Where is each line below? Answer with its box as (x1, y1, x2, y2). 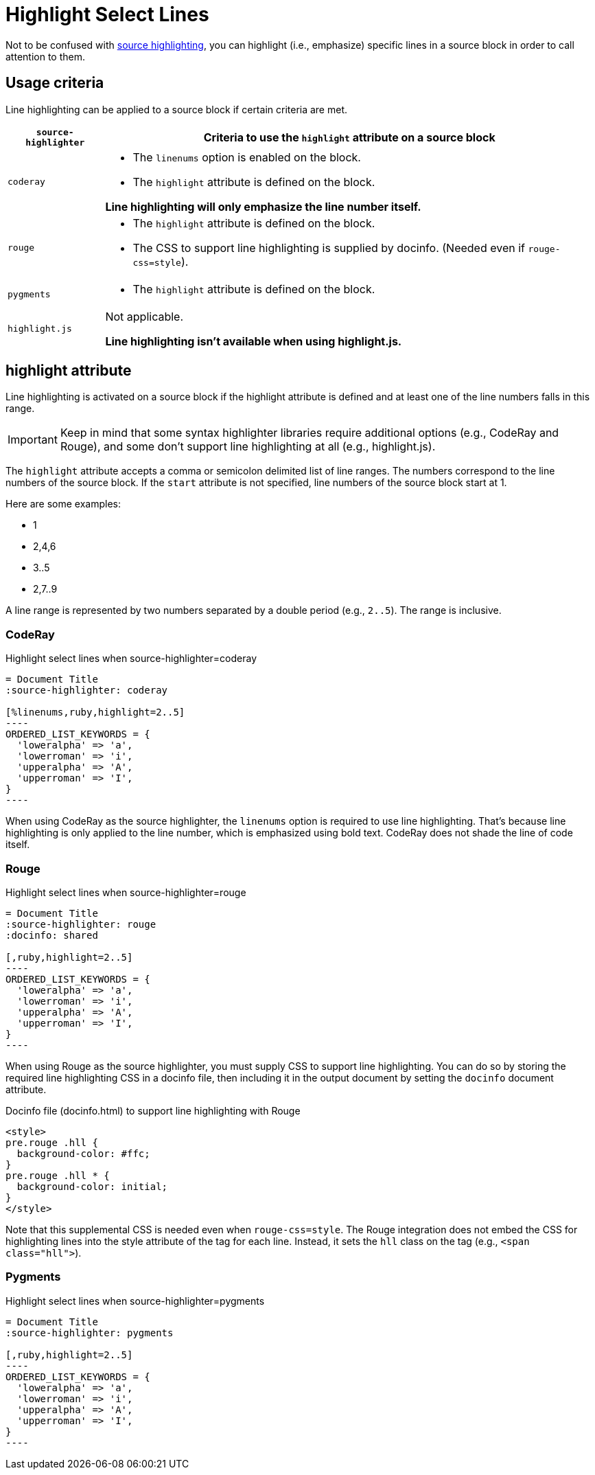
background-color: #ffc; (16, 1147, 150, 1159)
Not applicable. (105, 309, 184, 323)
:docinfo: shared (5, 929, 98, 941)
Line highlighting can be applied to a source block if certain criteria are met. (5, 103, 348, 115)
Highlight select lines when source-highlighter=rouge (5, 886, 246, 898)
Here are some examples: (5, 498, 121, 510)
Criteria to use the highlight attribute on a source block (203, 130, 495, 144)
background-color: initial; (16, 1180, 168, 1192)
